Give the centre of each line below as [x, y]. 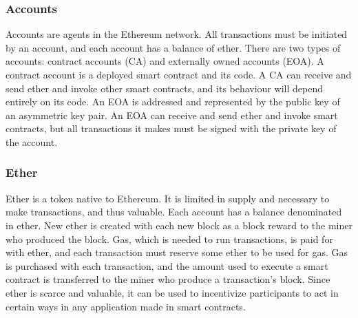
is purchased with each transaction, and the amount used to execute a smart [167, 265]
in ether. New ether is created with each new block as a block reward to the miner [179, 225]
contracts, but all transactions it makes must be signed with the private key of [171, 128]
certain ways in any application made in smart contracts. [126, 306]
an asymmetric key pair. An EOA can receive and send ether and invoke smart [172, 115]
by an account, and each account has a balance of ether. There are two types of [173, 47]
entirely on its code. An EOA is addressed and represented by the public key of [173, 102]
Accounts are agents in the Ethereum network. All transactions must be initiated [177, 34]
